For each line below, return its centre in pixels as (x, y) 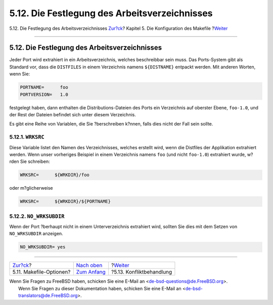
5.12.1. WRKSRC (27, 137)
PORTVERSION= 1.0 (44, 94)
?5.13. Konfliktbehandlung (142, 272)
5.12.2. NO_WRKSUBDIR (37, 216)
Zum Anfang (91, 272)
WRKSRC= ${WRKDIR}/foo (55, 175)
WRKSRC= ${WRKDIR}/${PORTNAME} (65, 202)
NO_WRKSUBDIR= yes (43, 247)
